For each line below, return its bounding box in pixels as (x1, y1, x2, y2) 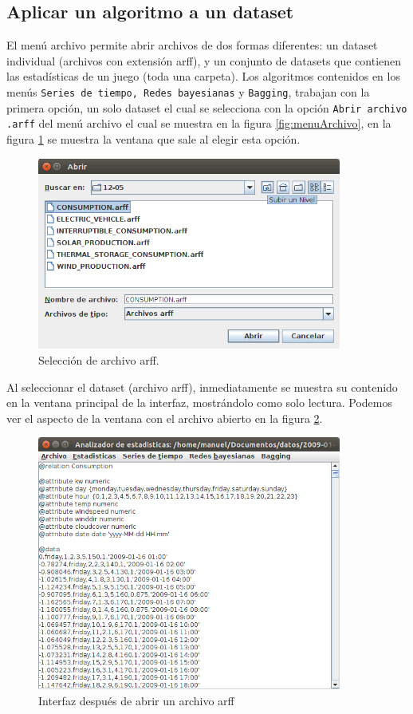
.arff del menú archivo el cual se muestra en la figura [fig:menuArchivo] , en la (6, 115, 391, 132)
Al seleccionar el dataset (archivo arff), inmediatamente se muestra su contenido (6, 378, 398, 395)
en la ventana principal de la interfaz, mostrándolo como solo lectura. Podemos (6, 394, 392, 411)
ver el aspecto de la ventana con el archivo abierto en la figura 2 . (6, 409, 323, 426)
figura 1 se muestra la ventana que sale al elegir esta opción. (6, 130, 301, 147)
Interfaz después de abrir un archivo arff (38, 692, 234, 708)
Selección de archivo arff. (38, 352, 159, 369)
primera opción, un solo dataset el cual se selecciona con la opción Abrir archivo (6, 99, 407, 116)
